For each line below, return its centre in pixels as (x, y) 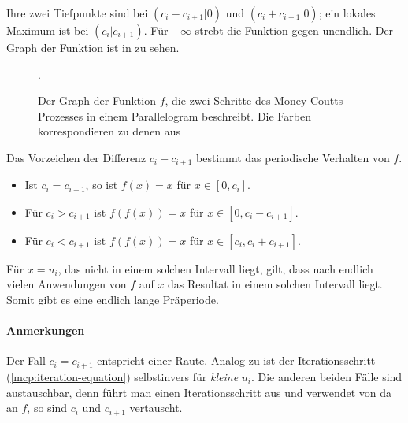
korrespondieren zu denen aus (109, 131)
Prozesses (61, 115)
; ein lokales (347, 13)
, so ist (102, 185)
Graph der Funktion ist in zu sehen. (93, 47)
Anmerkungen (46, 330)
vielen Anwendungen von (67, 284)
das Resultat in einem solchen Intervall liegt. (275, 284)
